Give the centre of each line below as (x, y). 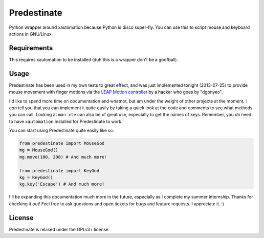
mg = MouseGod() (39, 150)
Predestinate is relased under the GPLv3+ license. (59, 229)
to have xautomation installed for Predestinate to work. (66, 121)
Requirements (31, 48)
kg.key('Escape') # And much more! (62, 184)
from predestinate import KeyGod (59, 170)
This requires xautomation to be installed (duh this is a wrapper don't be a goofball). (94, 59)
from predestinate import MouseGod (62, 143)
